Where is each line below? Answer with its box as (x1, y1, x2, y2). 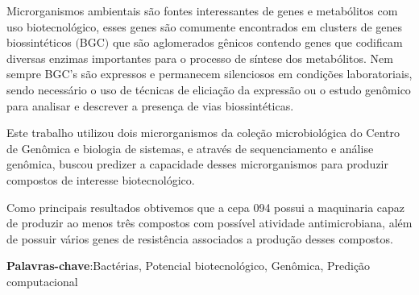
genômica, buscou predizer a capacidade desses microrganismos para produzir (6, 156, 388, 172)
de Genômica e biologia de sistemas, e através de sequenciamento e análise (6, 139, 374, 156)
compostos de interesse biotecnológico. (6, 171, 195, 188)
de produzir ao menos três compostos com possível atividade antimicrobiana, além (6, 214, 413, 231)
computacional (6, 272, 78, 289)
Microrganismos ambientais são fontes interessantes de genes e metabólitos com (6, 2, 398, 19)
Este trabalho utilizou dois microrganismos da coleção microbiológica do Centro (6, 124, 400, 141)
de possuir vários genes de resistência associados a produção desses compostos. (6, 230, 393, 247)
